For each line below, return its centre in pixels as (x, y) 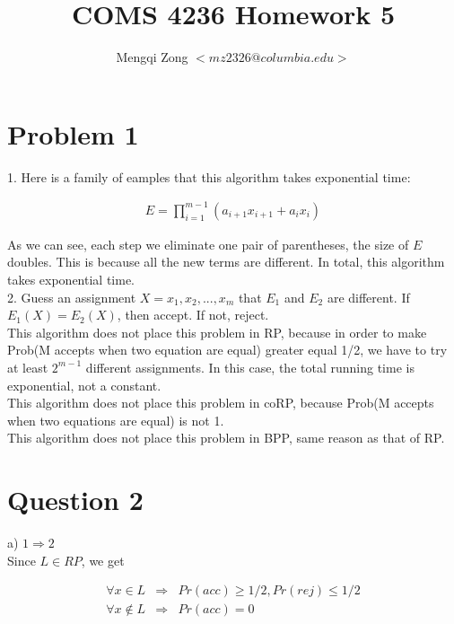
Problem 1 (73, 133)
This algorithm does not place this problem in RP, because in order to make (217, 332)
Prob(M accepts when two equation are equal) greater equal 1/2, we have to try (227, 350)
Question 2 (75, 500)
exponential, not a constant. (84, 385)
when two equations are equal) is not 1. (116, 420)
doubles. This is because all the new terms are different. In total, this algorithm (226, 262)
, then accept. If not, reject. (193, 315)
